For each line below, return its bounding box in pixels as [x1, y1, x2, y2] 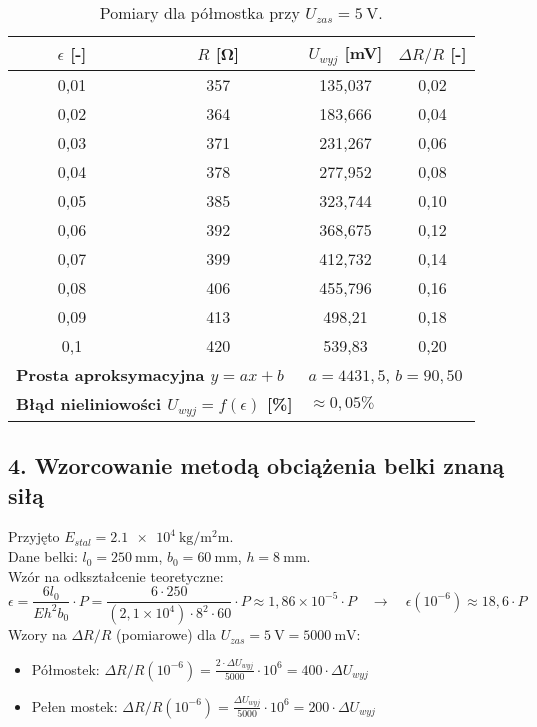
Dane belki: [8, 546, 78, 567]
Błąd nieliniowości [16, 391, 162, 415]
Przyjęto [8, 526, 60, 547]
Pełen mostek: [31, 695, 118, 716]
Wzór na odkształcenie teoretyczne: [8, 565, 224, 586]
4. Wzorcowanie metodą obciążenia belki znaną [8, 450, 505, 481]
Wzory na [8, 624, 67, 645]
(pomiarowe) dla [116, 624, 217, 645]
